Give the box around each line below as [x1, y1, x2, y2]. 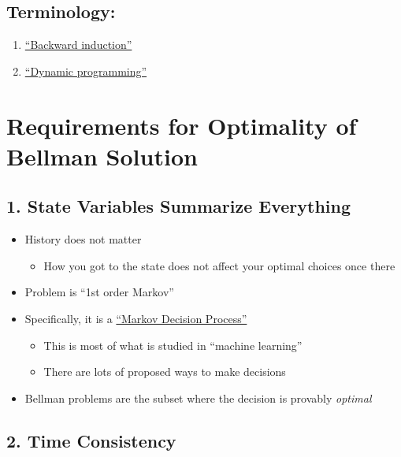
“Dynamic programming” [24, 62, 147, 79]
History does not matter [24, 231, 142, 247]
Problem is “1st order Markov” [24, 284, 174, 300]
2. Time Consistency [6, 428, 176, 452]
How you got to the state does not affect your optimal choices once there [43, 257, 395, 273]
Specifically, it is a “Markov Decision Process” [24, 310, 247, 326]
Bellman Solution [6, 139, 198, 172]
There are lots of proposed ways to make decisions [43, 363, 286, 380]
